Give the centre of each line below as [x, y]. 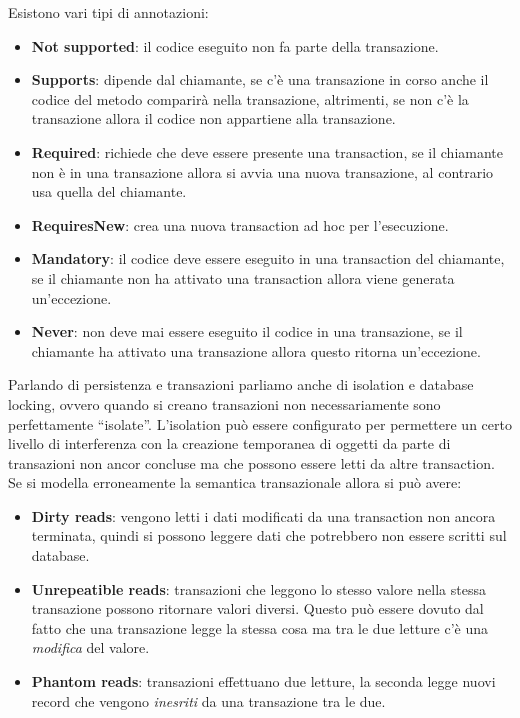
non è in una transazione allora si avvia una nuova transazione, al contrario [262, 171]
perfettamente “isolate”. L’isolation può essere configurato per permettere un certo [260, 423]
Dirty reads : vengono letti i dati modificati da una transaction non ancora [263, 515]
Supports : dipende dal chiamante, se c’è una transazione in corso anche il [260, 79]
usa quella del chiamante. [109, 191]
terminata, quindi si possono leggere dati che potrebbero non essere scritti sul [269, 535]
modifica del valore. [90, 647]
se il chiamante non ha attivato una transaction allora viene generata [243, 277]
